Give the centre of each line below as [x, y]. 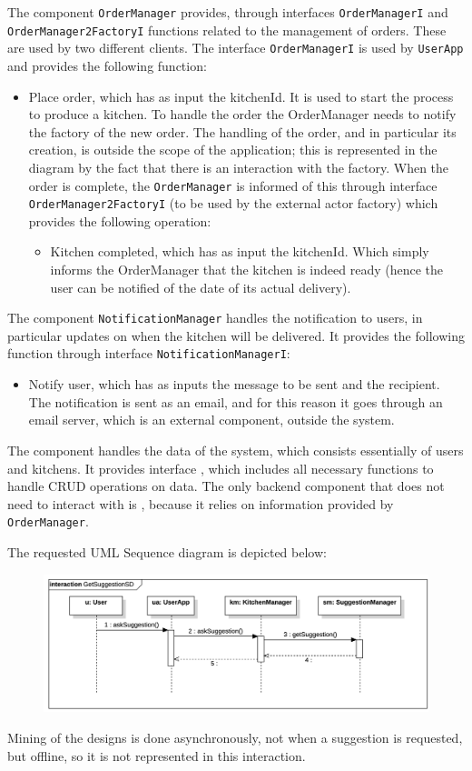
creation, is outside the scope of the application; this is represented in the [233, 150]
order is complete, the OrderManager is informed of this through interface [233, 185]
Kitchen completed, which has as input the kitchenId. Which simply [240, 251]
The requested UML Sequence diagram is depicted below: [167, 551]
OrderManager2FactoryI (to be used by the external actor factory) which [233, 203]
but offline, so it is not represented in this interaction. [157, 755]
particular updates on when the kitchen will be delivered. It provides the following [236, 335]
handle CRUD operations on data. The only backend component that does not [226, 486]
